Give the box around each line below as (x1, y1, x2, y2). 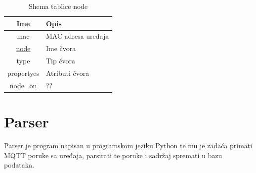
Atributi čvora (45, 67, 89, 78)
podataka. (4, 160, 35, 170)
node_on (9, 80, 37, 90)
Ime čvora (45, 43, 76, 54)
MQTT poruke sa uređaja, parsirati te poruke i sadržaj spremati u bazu (4, 150, 222, 160)
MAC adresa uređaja (45, 31, 109, 41)
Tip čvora (45, 56, 76, 66)
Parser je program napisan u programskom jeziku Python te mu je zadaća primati (4, 140, 253, 151)
